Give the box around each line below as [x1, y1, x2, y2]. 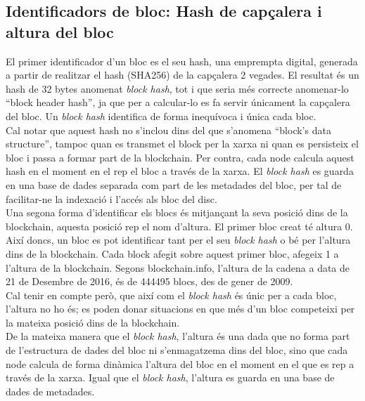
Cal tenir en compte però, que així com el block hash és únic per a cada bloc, [6, 287, 337, 302]
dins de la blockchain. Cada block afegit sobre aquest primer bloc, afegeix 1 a [6, 246, 339, 261]
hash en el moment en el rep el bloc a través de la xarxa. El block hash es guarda [6, 164, 354, 178]
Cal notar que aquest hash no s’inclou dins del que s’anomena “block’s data [6, 122, 331, 137]
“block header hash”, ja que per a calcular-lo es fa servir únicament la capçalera [6, 95, 350, 110]
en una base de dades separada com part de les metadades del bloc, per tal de [6, 177, 342, 192]
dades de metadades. [6, 383, 95, 398]
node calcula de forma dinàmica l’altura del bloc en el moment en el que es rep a [6, 356, 354, 371]
